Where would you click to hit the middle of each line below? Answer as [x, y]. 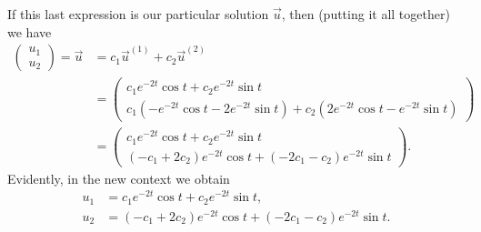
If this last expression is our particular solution [138, 14]
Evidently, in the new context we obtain [119, 178]
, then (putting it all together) [366, 14]
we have [30, 31]
